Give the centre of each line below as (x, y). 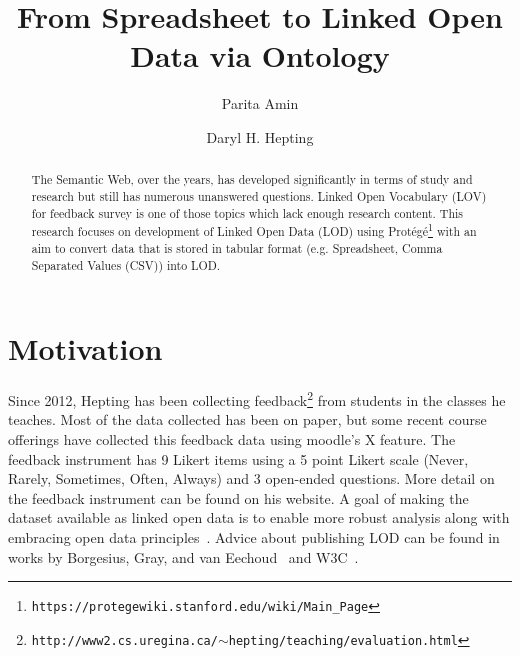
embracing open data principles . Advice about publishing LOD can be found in (254, 536)
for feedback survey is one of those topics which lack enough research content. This (247, 212)
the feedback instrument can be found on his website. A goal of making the (238, 497)
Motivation (85, 348)
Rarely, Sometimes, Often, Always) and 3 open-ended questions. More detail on (251, 478)
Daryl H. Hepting (260, 136)
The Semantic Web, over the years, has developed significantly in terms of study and (252, 179)
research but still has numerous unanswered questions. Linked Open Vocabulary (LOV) (259, 195)
